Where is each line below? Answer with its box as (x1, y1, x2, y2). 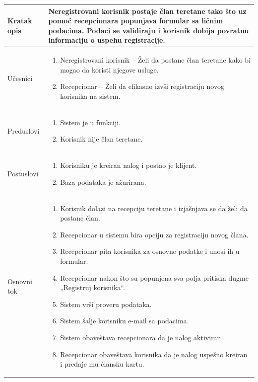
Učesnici (7, 73, 33, 83)
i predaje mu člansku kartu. (60, 359, 144, 369)
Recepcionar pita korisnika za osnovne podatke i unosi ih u (60, 246, 240, 256)
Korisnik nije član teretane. (60, 134, 143, 144)
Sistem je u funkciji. (60, 117, 121, 127)
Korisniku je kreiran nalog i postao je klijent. (60, 160, 197, 170)
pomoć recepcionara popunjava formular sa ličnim (48, 15, 223, 26)
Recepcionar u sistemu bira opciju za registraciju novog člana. (60, 229, 249, 239)
